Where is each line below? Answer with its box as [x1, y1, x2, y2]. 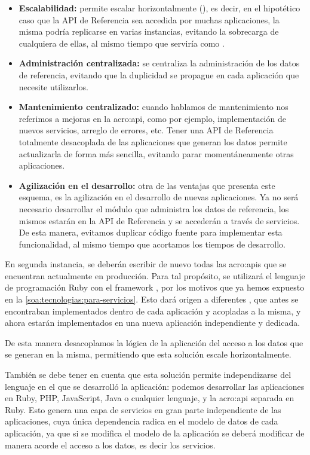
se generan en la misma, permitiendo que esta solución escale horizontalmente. [5, 348, 291, 361]
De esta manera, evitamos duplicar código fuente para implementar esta [19, 226, 283, 239]
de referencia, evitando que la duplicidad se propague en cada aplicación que [19, 68, 299, 81]
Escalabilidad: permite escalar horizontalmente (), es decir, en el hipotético [19, 2, 300, 14]
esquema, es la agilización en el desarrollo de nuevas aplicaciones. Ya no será [19, 191, 299, 203]
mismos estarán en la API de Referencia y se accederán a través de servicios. [19, 214, 300, 227]
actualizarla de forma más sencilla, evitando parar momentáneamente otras [19, 147, 294, 160]
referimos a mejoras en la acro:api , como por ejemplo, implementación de [19, 112, 286, 124]
